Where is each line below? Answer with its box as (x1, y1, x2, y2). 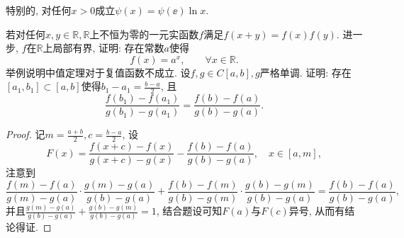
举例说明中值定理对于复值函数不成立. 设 (6, 64, 191, 79)
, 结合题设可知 (156, 203, 223, 218)
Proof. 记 (6, 127, 45, 142)
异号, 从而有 (288, 203, 345, 218)
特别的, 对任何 (6, 3, 72, 17)
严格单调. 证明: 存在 (259, 64, 352, 79)
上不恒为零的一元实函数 (89, 26, 199, 41)
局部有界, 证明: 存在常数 (52, 40, 164, 55)
